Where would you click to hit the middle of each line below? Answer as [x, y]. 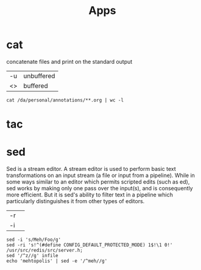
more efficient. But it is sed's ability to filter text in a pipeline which [90, 195]
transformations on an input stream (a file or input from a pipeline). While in [100, 175]
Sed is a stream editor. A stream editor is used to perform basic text [91, 169]
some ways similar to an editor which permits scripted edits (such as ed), [98, 182]
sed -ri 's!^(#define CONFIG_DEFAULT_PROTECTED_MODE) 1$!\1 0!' [90, 245]
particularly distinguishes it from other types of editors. [76, 201]
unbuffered [39, 75]
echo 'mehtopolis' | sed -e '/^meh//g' [57, 261]
